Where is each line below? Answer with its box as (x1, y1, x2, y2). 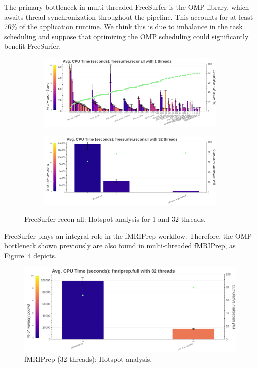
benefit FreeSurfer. (4, 41, 61, 51)
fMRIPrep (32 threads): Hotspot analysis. (24, 354, 152, 364)
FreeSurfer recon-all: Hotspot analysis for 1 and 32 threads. (24, 213, 206, 224)
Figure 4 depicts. (4, 250, 57, 260)
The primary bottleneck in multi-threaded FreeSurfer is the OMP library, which (4, 2, 249, 12)
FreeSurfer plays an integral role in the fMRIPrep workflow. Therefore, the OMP (4, 230, 252, 241)
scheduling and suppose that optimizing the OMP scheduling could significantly (4, 31, 249, 41)
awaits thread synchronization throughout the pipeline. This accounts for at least (4, 11, 253, 22)
